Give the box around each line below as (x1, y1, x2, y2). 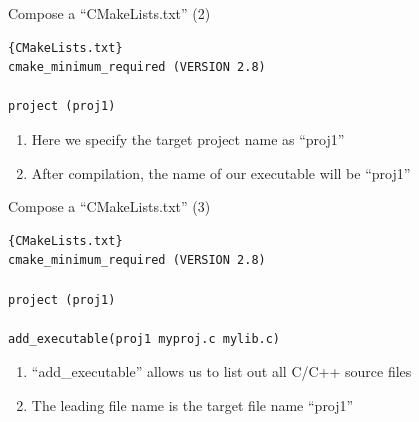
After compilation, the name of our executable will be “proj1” (31, 162, 411, 183)
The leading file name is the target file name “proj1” (31, 394, 354, 415)
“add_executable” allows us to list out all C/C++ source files (31, 361, 412, 382)
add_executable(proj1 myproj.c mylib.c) (8, 331, 281, 346)
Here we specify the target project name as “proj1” (31, 128, 345, 149)
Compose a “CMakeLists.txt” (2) (8, 3, 211, 23)
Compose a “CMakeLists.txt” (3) (8, 196, 211, 217)
